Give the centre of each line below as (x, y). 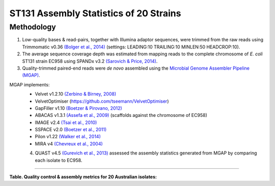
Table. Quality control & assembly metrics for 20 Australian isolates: (83, 177)
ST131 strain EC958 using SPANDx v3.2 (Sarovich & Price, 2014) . (90, 61)
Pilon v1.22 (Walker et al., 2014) (68, 137)
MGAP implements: (30, 84)
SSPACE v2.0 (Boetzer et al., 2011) (71, 130)
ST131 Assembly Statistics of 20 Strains (95, 13)
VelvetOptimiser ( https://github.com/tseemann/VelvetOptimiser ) (102, 101)
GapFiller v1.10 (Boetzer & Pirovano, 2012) (78, 108)
